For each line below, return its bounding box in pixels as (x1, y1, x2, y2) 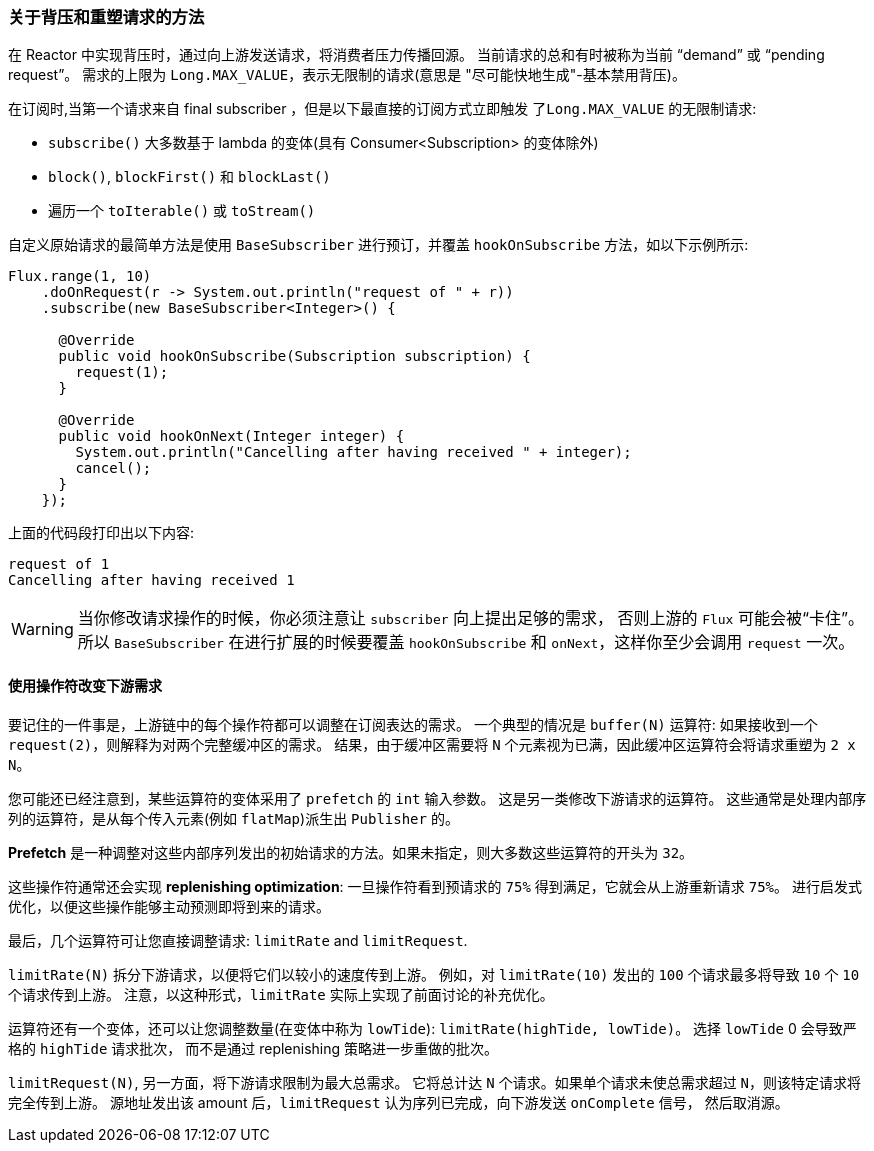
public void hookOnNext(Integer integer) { (58, 428, 405, 445)
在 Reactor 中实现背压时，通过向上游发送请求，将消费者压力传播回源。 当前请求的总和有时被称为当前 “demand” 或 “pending (8, 46, 825, 64)
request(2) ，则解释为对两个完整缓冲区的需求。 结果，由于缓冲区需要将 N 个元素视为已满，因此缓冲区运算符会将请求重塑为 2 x (8, 735, 856, 753)
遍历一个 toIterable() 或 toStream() (48, 202, 316, 220)
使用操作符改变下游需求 (8, 676, 162, 694)
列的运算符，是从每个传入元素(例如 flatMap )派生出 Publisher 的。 (8, 809, 459, 827)
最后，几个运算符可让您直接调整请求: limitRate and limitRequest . (8, 931, 468, 949)
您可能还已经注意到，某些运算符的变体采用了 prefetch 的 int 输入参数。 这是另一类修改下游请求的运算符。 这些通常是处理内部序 (8, 789, 867, 807)
